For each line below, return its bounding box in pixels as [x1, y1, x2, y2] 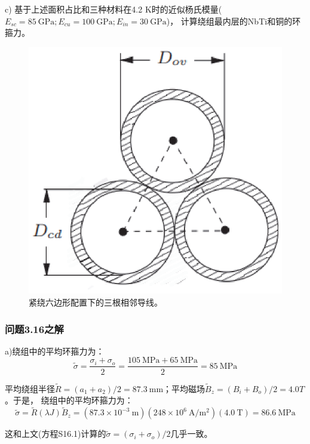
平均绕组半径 [5, 382, 55, 394]
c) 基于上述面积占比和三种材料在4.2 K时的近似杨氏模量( [5, 3, 222, 15]
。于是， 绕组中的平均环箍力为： [5, 394, 133, 406]
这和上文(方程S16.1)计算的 [5, 427, 106, 440]
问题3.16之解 [5, 321, 64, 336]
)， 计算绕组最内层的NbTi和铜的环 [166, 14, 301, 27]
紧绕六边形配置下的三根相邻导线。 [29, 296, 162, 309]
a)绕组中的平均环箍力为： [5, 344, 105, 357]
